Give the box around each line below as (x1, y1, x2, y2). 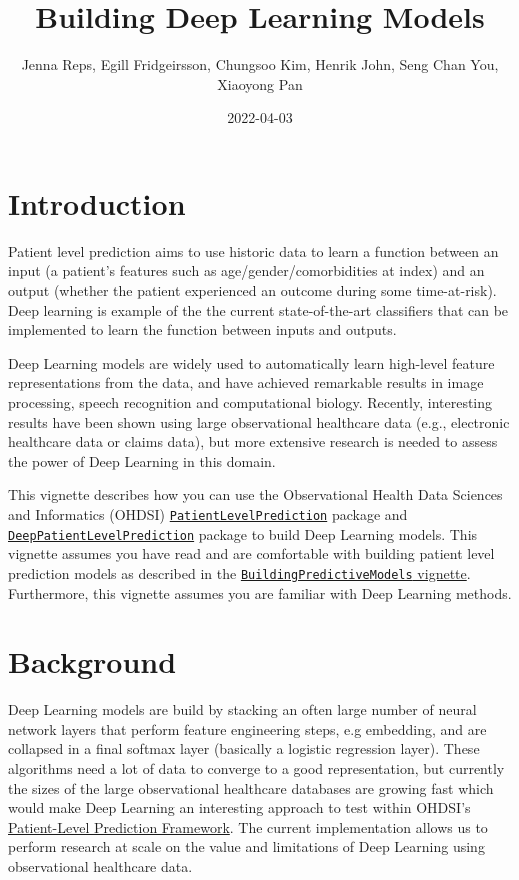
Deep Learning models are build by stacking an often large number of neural (8, 699, 477, 720)
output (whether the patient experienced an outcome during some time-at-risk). (8, 280, 497, 301)
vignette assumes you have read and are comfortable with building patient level (8, 543, 495, 564)
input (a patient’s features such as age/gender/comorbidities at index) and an (8, 260, 485, 281)
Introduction (8, 182, 186, 223)
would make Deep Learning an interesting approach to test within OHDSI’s (8, 797, 471, 818)
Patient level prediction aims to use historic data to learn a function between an (8, 240, 499, 261)
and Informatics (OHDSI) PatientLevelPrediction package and (8, 503, 408, 524)
